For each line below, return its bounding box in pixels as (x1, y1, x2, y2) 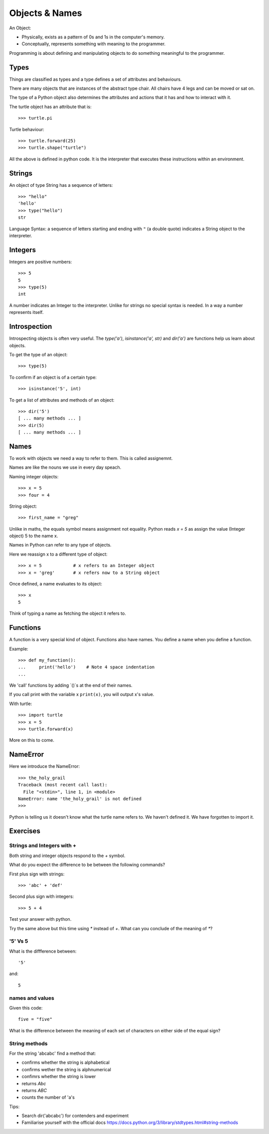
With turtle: (9, 701, 32, 707)
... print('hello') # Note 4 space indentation (18, 664, 155, 670)
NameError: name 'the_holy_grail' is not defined (18, 796, 142, 802)
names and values (9, 994, 54, 1001)
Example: (9, 646, 28, 652)
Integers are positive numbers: (9, 259, 72, 265)
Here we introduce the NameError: (9, 763, 80, 769)
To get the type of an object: (9, 351, 68, 357)
